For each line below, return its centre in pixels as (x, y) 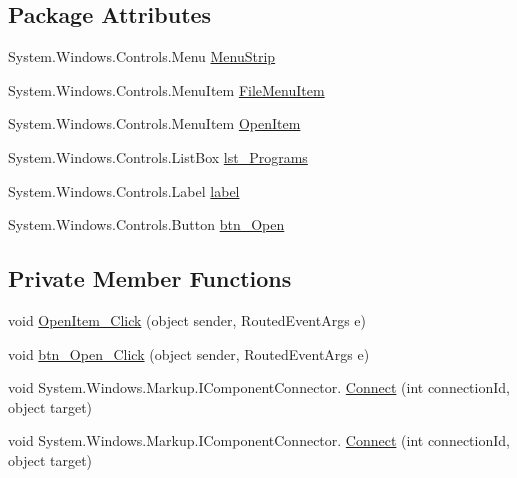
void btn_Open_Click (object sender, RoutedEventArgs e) (189, 353)
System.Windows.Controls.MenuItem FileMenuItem (166, 89)
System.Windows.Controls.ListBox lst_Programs (158, 156)
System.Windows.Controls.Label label (124, 190)
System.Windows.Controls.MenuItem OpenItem (154, 123)
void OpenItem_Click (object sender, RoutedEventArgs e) (187, 319)
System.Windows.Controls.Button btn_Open (146, 224)
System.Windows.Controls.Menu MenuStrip (142, 56)
